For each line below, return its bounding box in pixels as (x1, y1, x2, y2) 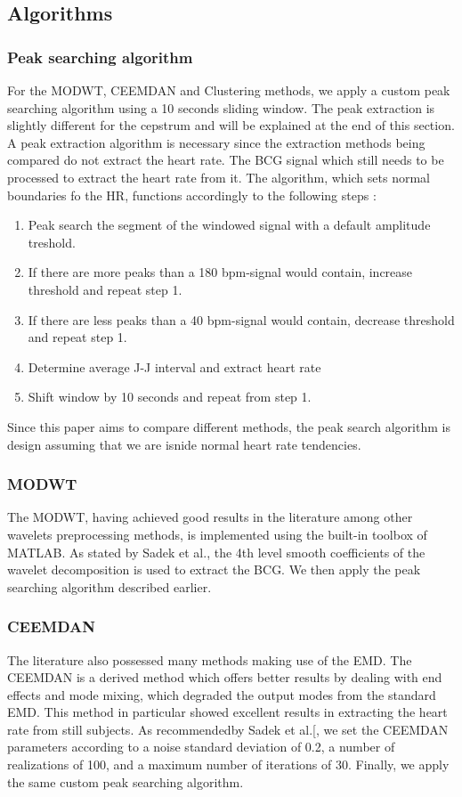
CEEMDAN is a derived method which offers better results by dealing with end (7, 668, 442, 687)
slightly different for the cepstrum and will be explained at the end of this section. (7, 116, 455, 134)
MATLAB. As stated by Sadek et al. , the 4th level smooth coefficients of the (7, 542, 426, 561)
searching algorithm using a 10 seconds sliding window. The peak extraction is (7, 98, 435, 117)
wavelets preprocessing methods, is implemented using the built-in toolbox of (7, 525, 427, 543)
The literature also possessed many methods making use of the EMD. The (7, 650, 412, 669)
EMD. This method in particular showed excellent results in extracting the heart (7, 703, 448, 721)
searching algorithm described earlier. (7, 577, 212, 596)
